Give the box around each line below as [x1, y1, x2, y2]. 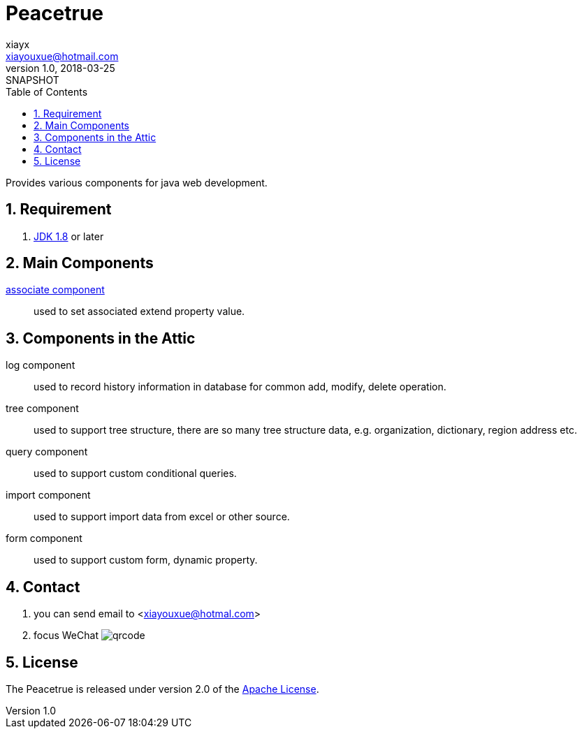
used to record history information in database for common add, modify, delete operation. [34, 381, 446, 393]
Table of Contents [6, 85, 88, 98]
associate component [6, 284, 105, 296]
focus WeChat [34, 629, 99, 642]
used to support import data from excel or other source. [34, 511, 290, 523]
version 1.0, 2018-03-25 [6, 61, 115, 74]
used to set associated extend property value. [34, 305, 245, 318]
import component [6, 489, 91, 501]
